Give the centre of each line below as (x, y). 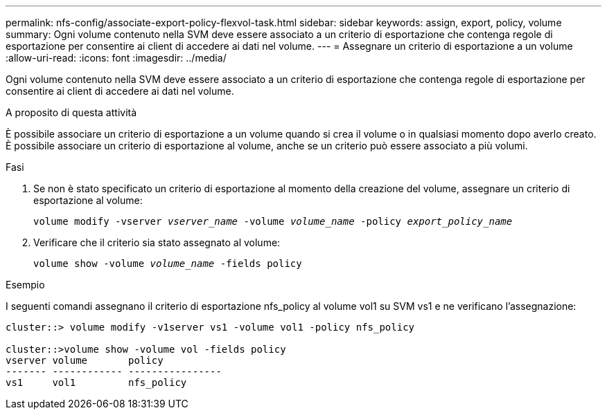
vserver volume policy (85, 360)
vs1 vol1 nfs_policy (96, 382)
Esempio (25, 285)
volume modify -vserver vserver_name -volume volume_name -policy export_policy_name (273, 221)
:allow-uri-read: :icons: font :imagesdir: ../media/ (116, 58)
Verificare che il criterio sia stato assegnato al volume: (157, 242)
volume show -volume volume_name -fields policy (168, 264)
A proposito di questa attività (71, 112)
